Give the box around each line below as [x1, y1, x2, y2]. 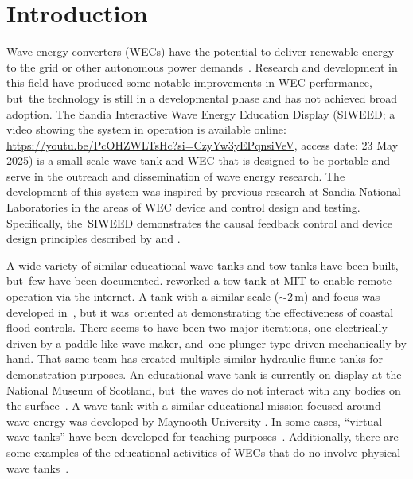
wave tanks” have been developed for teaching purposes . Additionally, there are [6, 428, 399, 445]
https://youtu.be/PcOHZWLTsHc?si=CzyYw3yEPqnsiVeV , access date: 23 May [6, 136, 399, 153]
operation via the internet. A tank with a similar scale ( [6, 288, 279, 305]
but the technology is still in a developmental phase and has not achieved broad [6, 89, 398, 106]
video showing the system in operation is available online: [6, 121, 286, 138]
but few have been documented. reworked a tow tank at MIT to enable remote [6, 272, 392, 289]
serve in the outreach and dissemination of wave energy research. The [6, 167, 345, 184]
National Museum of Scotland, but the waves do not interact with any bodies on [6, 381, 401, 398]
